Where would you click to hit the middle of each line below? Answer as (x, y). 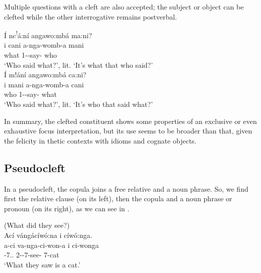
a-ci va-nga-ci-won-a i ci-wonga (52, 245)
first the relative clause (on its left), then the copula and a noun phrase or (118, 198)
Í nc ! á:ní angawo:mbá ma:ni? (48, 34)
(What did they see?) (37, 225)
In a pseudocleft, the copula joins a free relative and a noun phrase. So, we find (126, 188)
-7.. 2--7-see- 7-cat (32, 255)
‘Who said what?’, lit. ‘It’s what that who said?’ (78, 64)
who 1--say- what (31, 94)
